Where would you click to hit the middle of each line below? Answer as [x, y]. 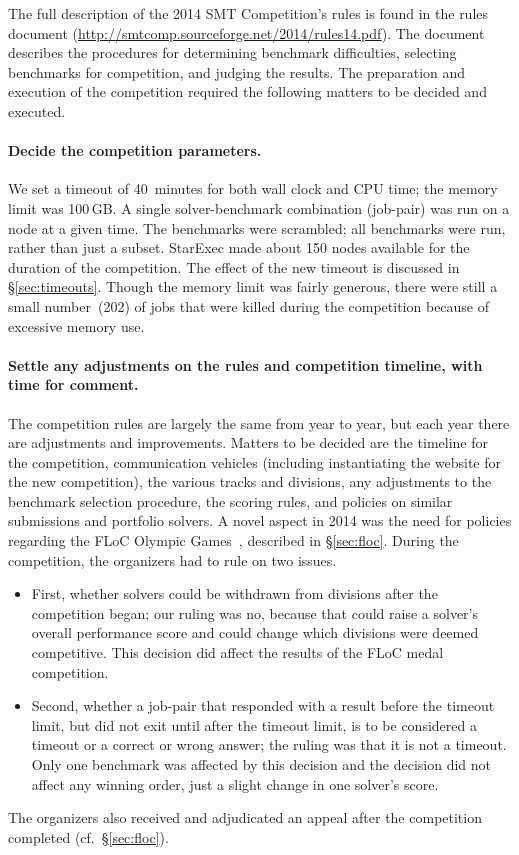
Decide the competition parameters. [135, 150]
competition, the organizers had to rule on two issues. [172, 559]
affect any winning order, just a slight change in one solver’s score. [235, 783]
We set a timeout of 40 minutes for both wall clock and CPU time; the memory [253, 188]
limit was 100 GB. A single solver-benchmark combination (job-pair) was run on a [259, 207]
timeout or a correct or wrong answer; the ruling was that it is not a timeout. [269, 744]
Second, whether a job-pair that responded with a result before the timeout [263, 705]
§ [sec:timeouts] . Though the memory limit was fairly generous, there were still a [253, 286]
